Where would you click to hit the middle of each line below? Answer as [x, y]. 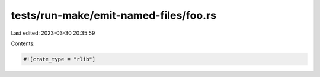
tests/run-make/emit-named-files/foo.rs [113, 15]
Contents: [23, 43]
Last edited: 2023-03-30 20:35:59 [53, 33]
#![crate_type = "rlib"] [60, 59]
